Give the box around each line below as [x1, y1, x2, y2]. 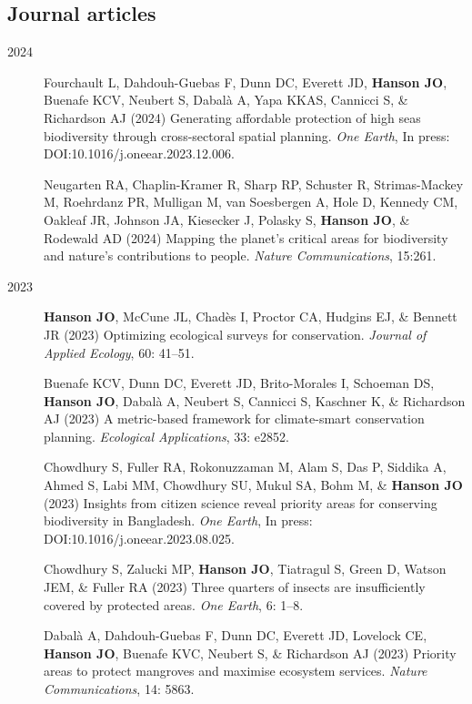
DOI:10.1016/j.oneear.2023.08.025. [44, 528, 235, 547]
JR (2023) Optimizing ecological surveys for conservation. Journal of [44, 324, 427, 343]
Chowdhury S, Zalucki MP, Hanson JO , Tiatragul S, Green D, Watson [44, 559, 447, 578]
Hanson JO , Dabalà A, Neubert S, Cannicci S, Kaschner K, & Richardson [44, 391, 466, 410]
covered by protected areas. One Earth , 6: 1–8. [44, 595, 304, 614]
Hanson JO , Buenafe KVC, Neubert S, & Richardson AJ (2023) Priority [44, 643, 457, 662]
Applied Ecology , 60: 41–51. [44, 342, 195, 362]
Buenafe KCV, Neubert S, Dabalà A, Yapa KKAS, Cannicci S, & [44, 90, 408, 109]
